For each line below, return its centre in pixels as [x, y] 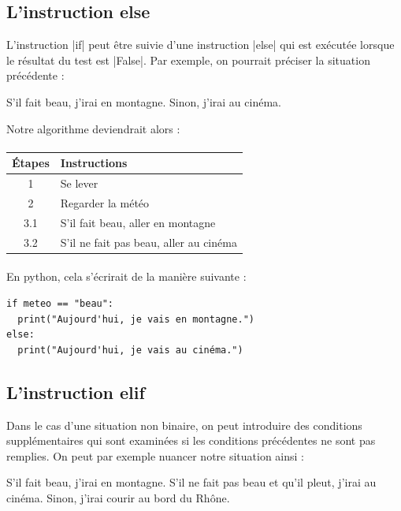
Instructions [94, 163]
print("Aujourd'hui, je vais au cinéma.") [130, 350]
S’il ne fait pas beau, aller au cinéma [149, 242]
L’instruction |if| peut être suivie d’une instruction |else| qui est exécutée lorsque [200, 45]
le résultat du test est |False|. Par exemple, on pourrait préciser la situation [188, 60]
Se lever [79, 183]
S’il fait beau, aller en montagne [138, 222]
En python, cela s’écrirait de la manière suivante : [126, 276]
